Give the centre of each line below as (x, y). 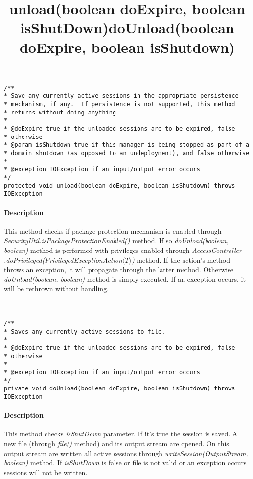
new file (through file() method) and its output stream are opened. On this (116, 444)
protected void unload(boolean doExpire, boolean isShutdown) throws (120, 186)
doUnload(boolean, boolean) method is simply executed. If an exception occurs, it (125, 279)
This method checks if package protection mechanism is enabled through (113, 231)
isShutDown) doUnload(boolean (127, 28)
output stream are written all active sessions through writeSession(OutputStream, (126, 453)
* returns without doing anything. (62, 112)
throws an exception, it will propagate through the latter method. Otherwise (119, 269)
